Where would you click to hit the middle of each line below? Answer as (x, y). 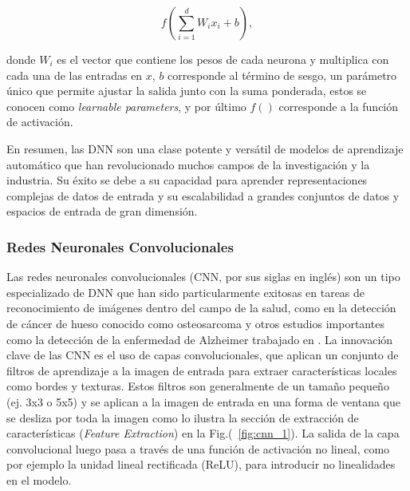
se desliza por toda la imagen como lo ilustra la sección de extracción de (183, 417)
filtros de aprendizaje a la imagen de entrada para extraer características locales (202, 370)
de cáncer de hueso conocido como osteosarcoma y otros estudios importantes (195, 323)
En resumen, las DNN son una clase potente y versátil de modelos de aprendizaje (205, 148)
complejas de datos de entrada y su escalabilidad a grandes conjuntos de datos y (203, 195)
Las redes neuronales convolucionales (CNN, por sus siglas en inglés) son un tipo (203, 277)
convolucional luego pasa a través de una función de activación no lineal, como (198, 448)
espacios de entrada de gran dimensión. (102, 211)
